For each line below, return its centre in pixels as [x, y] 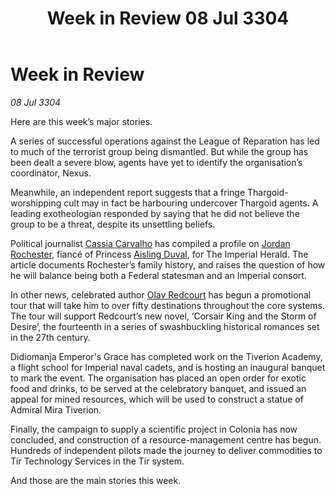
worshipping [36, 203]
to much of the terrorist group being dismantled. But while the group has [159, 151]
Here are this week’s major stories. [81, 121]
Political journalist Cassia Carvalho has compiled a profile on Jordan [150, 243]
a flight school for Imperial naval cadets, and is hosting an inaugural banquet [168, 367]
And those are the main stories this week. [96, 480]
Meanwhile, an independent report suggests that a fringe [128, 192]
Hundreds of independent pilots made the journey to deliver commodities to [166, 450]
